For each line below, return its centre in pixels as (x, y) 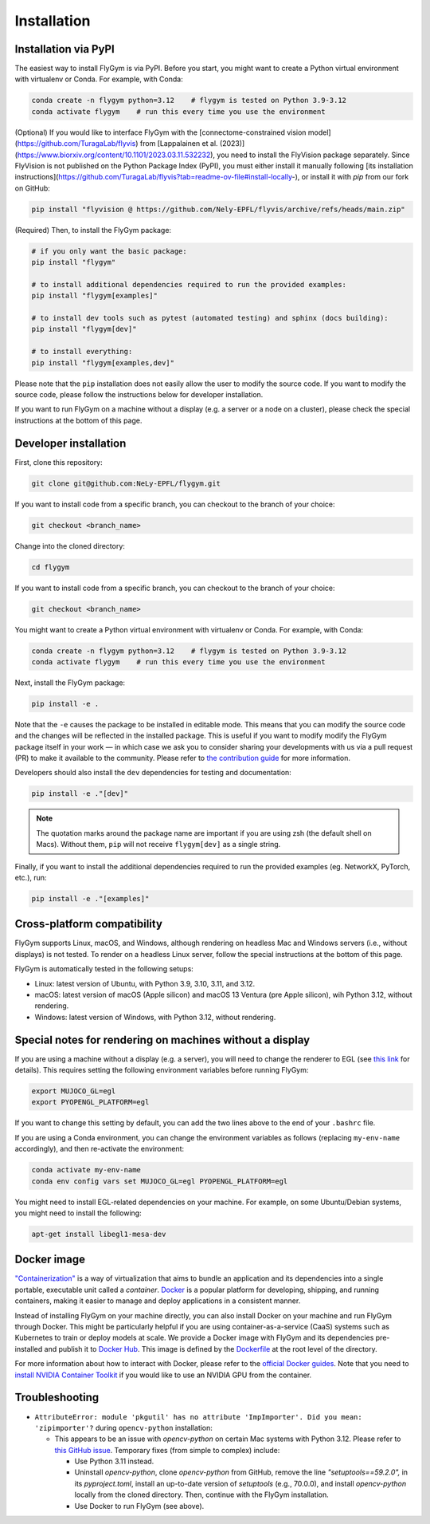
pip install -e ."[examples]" (90, 898)
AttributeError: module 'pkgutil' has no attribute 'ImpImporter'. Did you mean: (198, 1417)
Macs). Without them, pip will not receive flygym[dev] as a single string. (158, 845)
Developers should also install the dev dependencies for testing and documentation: (153, 773)
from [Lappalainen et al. (179, 144)
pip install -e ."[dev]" (80, 794)
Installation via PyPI (64, 49)
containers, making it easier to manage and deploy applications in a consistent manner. (158, 1301)
